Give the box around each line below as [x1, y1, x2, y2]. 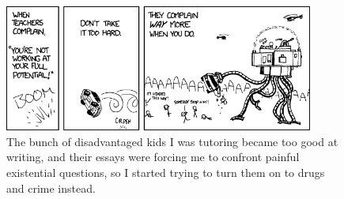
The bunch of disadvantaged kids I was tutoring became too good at [6, 133, 338, 149]
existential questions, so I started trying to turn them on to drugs [6, 164, 325, 180]
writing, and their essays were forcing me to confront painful [6, 148, 300, 165]
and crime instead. [6, 179, 96, 196]
